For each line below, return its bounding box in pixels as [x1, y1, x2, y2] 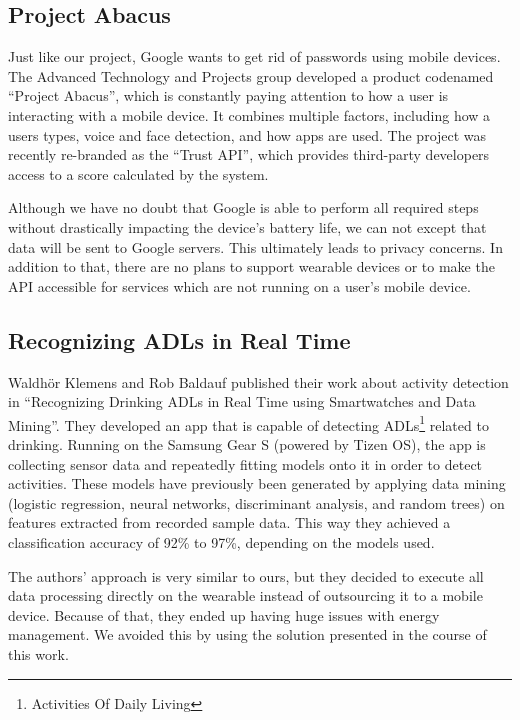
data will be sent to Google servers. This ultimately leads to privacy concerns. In [8, 236, 503, 257]
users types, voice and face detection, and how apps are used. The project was [8, 124, 487, 145]
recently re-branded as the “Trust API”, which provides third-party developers [8, 144, 490, 165]
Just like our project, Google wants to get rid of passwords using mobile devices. [8, 46, 501, 67]
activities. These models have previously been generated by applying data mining [8, 473, 506, 494]
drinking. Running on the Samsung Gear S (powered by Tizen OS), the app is [8, 433, 486, 454]
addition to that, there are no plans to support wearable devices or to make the [8, 256, 495, 277]
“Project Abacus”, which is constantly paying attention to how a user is [8, 85, 449, 106]
